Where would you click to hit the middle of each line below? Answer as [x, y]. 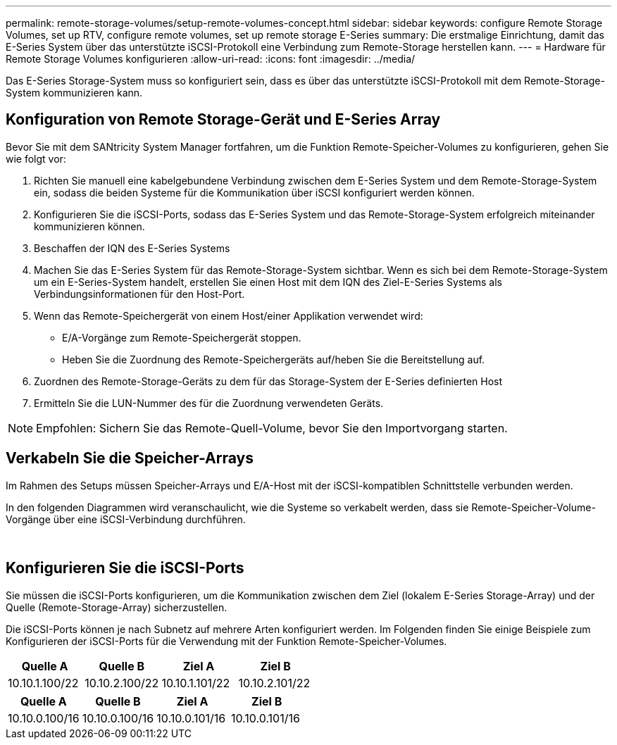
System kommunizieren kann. [74, 93]
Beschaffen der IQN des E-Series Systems [132, 248]
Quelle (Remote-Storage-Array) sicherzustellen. [117, 607]
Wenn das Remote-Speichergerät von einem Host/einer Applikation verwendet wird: [229, 315]
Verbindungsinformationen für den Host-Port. [139, 294]
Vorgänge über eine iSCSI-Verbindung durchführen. [126, 519]
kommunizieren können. [89, 226]
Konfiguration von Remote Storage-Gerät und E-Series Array [223, 120]
